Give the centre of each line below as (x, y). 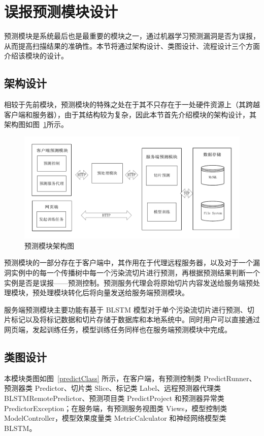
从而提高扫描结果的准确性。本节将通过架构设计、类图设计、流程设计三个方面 (132, 45)
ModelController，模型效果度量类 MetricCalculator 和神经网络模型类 (115, 418)
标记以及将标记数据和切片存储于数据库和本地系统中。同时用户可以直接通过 (135, 319)
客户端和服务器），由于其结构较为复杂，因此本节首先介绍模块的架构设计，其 (130, 114)
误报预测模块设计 (61, 11)
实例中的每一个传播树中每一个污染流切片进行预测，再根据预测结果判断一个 (135, 273)
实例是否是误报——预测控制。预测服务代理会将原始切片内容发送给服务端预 (128, 282)
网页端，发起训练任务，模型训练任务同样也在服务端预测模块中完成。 (118, 330)
